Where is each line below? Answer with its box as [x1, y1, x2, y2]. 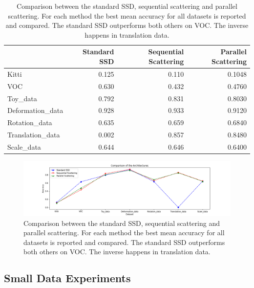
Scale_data [7, 141, 41, 152]
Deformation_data [7, 105, 63, 115]
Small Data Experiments [4, 270, 131, 286]
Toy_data [7, 93, 37, 103]
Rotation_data [7, 117, 52, 128]
